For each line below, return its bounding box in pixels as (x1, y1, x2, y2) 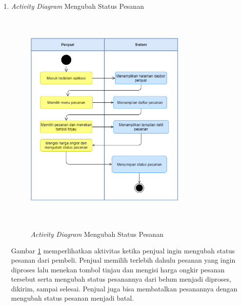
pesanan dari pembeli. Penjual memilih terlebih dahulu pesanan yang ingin (11, 255, 236, 265)
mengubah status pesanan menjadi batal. (11, 293, 134, 303)
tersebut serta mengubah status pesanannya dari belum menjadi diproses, (11, 274, 231, 284)
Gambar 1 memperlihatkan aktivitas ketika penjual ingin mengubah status (11, 245, 235, 255)
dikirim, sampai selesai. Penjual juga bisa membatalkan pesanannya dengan (11, 283, 238, 293)
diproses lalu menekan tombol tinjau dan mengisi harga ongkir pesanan (11, 264, 225, 274)
